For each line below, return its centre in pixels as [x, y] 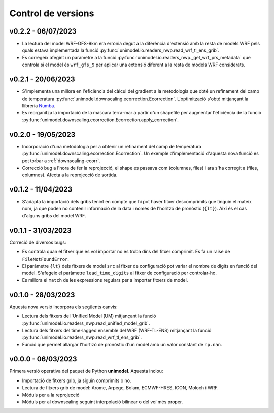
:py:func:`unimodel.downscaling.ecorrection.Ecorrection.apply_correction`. [100, 120]
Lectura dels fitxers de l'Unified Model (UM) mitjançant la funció [89, 316]
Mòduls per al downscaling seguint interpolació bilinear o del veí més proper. [102, 402]
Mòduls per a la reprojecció [51, 395]
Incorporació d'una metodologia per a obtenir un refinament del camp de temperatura [112, 146]
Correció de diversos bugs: [38, 242]
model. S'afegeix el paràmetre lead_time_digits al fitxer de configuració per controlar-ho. [119, 273]
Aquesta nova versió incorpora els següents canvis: [63, 307]
